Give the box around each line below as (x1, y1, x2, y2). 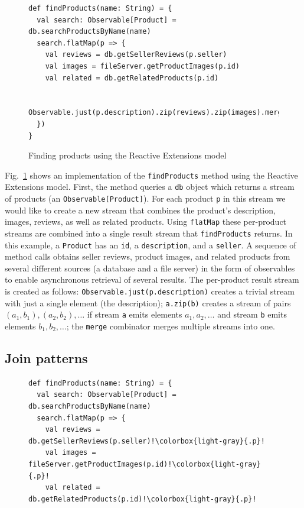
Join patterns (5, 349, 88, 367)
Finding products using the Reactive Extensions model (28, 149, 227, 161)
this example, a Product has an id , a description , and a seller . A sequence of (5, 238, 296, 251)
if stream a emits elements (87, 308, 182, 321)
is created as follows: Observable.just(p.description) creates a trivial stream (5, 285, 295, 297)
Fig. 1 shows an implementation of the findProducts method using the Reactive (5, 169, 298, 181)
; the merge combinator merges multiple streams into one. (66, 320, 275, 332)
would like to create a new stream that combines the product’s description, (5, 203, 276, 216)
